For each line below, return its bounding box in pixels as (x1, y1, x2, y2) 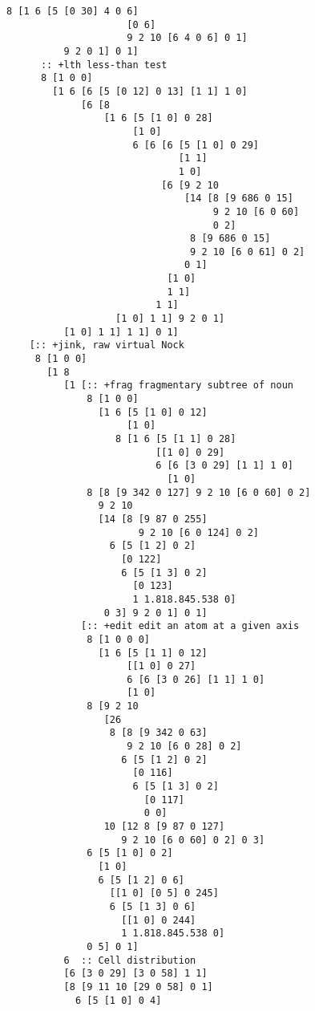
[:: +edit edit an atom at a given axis (81, 620, 300, 632)
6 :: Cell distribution (63, 954, 196, 966)
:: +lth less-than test (40, 59, 168, 71)
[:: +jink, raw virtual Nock (29, 339, 184, 351)
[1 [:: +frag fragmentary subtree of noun (63, 380, 293, 392)
